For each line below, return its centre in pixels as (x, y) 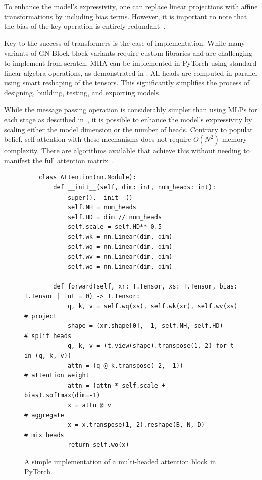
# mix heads (44, 435)
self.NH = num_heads (102, 207)
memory (234, 139)
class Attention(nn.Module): (87, 178)
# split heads (48, 336)
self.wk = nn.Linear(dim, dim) (120, 237)
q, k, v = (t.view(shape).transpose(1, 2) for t (151, 346)
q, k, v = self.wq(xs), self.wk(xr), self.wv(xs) (152, 306)
